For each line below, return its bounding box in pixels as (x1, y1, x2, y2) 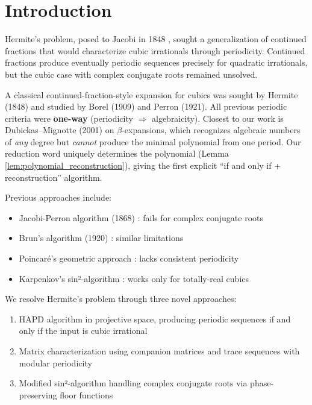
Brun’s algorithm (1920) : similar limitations (19, 231, 184, 244)
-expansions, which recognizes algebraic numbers (122, 124, 301, 136)
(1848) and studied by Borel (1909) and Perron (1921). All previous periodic (5, 100, 287, 113)
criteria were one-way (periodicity (5, 111, 133, 124)
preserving (19, 388, 57, 401)
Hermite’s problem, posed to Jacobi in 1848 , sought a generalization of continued (5, 33, 307, 45)
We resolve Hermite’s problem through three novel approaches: (5, 292, 237, 305)
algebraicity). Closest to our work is (151, 111, 284, 124)
